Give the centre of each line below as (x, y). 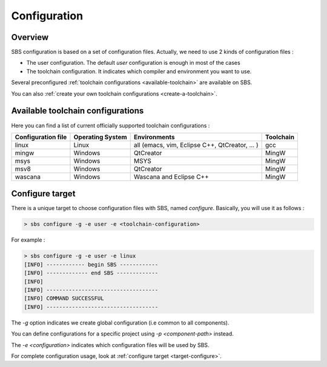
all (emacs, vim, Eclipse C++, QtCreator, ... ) (196, 145)
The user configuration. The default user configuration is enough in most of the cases (133, 63)
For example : (28, 240)
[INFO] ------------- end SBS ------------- (91, 273)
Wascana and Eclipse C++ (171, 177)
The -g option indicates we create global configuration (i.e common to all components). (120, 322)
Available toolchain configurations (78, 111)
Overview (30, 37)
